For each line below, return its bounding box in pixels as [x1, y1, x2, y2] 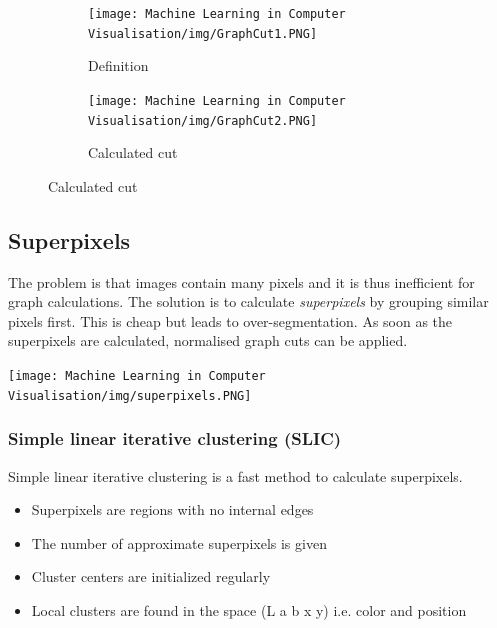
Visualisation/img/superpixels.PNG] [8, 388, 252, 403]
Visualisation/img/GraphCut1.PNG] [88, 26, 318, 41]
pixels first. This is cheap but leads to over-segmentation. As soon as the [8, 310, 453, 331]
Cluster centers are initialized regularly [31, 566, 271, 587]
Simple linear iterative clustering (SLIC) [8, 426, 342, 451]
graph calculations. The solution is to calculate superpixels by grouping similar [8, 291, 489, 312]
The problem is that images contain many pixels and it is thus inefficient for [8, 271, 475, 292]
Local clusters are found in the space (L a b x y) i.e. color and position [31, 599, 467, 620]
